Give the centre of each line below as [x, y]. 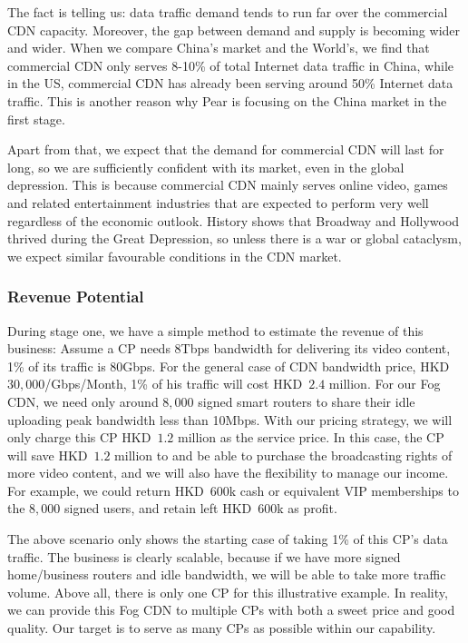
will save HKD [48, 455]
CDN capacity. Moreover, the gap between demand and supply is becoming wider [234, 30]
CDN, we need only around [83, 401]
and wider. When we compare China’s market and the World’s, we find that [219, 48]
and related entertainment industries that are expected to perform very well [218, 202]
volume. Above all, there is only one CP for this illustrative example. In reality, [228, 592]
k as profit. [307, 508]
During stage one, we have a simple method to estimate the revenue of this [215, 330]
